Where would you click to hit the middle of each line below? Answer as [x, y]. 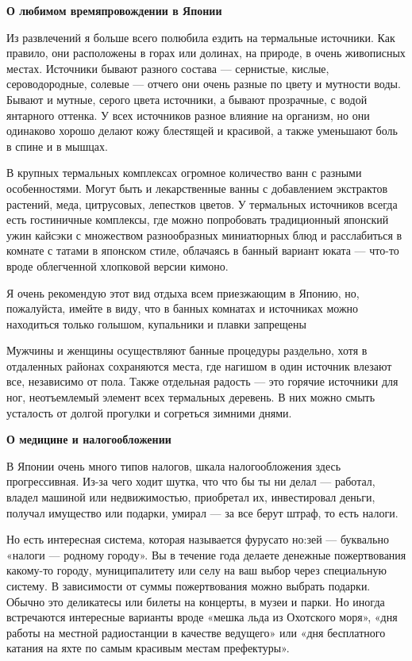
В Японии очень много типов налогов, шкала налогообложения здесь [174, 465]
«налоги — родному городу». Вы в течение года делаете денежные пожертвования [206, 554]
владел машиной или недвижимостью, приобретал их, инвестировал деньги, [191, 497]
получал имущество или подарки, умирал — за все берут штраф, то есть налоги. [202, 512]
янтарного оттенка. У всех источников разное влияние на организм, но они [188, 115]
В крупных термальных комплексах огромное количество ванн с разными [184, 173]
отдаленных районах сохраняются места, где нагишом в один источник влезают [199, 365]
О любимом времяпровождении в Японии [114, 10]
